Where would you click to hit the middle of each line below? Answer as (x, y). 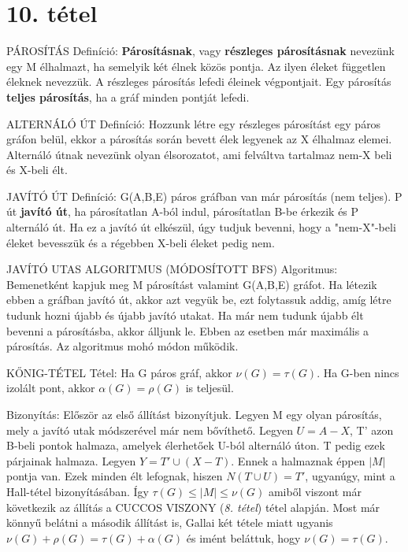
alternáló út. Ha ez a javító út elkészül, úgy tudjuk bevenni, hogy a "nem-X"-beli (201, 227)
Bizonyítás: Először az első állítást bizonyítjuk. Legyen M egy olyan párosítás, (194, 414)
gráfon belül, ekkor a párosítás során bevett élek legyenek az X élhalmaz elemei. (199, 139)
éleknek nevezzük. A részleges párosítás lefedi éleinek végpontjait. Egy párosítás (199, 82)
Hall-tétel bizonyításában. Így (78, 491)
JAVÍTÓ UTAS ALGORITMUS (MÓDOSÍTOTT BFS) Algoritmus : (172, 269)
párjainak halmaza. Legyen (71, 460)
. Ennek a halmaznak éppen (298, 460)
